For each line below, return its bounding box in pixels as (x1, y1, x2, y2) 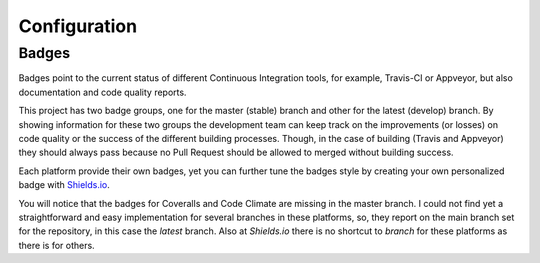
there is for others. (18, 239, 95, 251)
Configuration (18, 15, 138, 37)
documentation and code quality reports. (18, 86, 187, 98)
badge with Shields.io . (18, 179, 110, 191)
